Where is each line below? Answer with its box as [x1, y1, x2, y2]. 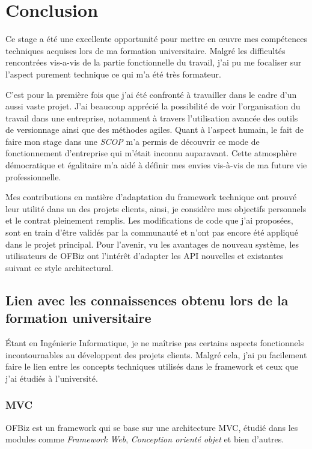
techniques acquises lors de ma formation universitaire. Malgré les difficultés [5, 44, 286, 57]
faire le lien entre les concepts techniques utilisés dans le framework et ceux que [5, 360, 299, 373]
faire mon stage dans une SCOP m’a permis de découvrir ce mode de [5, 135, 260, 147]
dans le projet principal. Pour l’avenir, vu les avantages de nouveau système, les [5, 237, 299, 250]
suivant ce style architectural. [5, 261, 114, 273]
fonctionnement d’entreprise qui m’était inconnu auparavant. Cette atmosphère [5, 147, 297, 159]
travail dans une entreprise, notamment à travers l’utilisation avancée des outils [5, 111, 298, 124]
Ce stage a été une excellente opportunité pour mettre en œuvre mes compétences [5, 32, 307, 45]
